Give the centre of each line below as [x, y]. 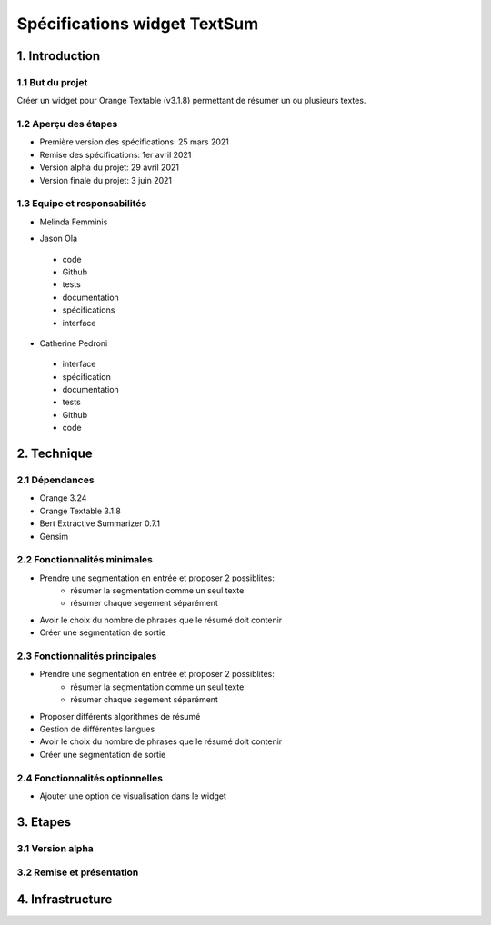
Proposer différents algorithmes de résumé [120, 716]
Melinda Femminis [74, 222]
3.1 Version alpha [55, 848]
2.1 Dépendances [55, 480]
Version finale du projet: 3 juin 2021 [106, 180]
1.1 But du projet [52, 82]
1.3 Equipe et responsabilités [82, 204]
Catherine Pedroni [74, 343]
